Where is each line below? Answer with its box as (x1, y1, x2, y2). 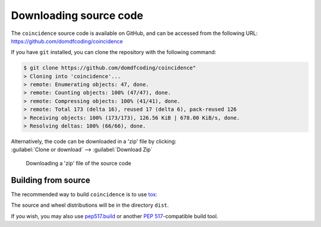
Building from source (11, 175, 90, 185)
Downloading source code (11, 9, 144, 22)
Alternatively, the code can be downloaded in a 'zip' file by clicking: (11, 138, 177, 145)
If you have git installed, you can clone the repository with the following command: (11, 49, 216, 56)
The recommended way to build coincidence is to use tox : (11, 190, 158, 198)
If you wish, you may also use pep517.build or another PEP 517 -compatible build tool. (11, 212, 218, 219)
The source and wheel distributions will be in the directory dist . (11, 202, 169, 209)
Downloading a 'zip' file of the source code (26, 159, 131, 167)
